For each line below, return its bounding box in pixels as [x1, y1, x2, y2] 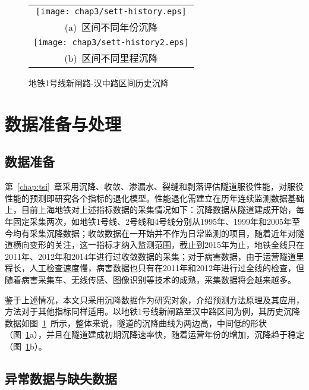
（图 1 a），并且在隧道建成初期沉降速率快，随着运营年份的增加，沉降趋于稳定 [5, 328, 304, 341]
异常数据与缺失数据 [5, 369, 117, 387]
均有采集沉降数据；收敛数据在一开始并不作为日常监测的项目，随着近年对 [12, 227, 296, 239]
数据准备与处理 [5, 111, 122, 136]
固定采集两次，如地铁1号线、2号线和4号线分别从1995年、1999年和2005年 [12, 215, 292, 227]
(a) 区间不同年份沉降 [64, 20, 158, 34]
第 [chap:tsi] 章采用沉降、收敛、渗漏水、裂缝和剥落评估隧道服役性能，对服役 [5, 180, 304, 193]
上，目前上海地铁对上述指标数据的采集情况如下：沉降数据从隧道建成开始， [5, 203, 296, 216]
